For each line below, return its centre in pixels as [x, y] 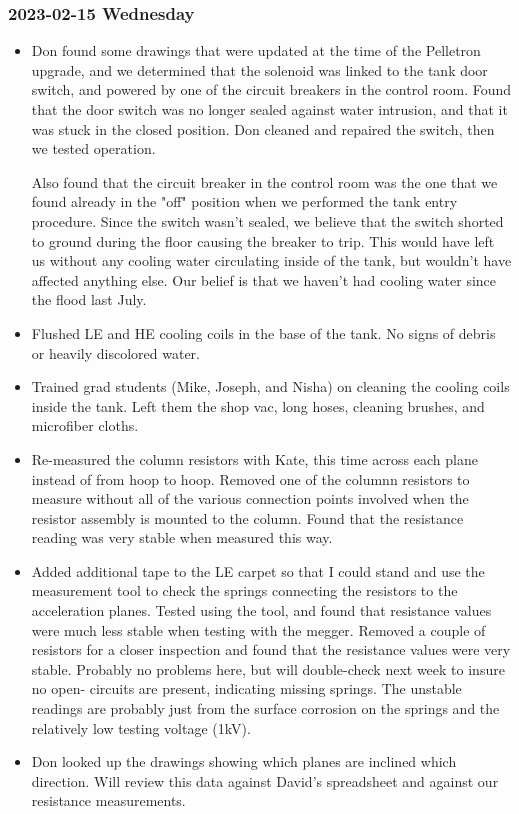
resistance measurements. [108, 800]
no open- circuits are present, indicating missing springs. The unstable [246, 688]
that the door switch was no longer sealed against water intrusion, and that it [269, 109]
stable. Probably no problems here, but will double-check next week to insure [268, 668]
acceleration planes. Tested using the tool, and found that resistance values [261, 610]
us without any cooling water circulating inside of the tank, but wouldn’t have [271, 260]
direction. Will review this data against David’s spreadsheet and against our [265, 780]
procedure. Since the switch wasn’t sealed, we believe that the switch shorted [267, 220]
